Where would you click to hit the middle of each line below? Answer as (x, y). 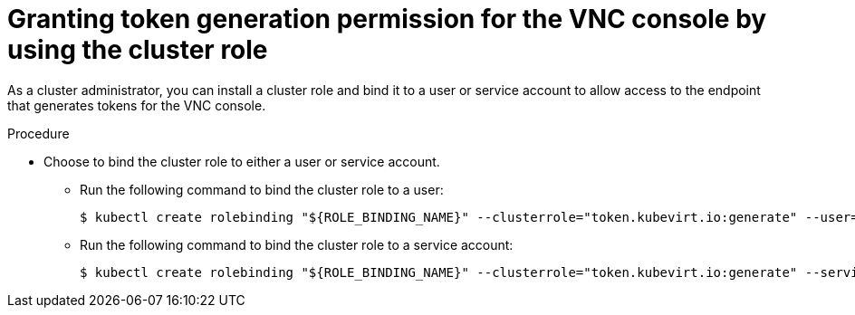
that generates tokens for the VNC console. (137, 105)
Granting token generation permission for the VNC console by (387, 19)
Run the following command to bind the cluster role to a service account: (297, 244)
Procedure (38, 133)
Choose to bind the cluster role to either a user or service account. (242, 161)
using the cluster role (138, 50)
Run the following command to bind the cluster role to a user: (262, 189)
